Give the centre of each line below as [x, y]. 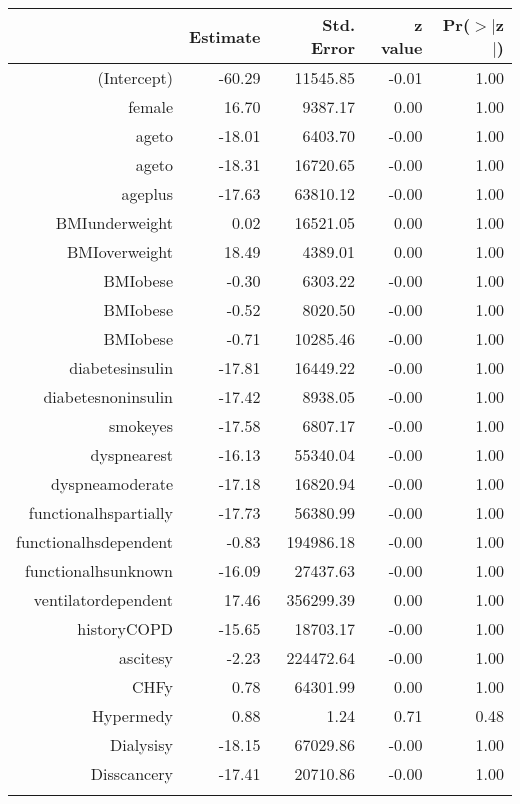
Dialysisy [141, 744]
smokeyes [141, 425]
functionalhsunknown [99, 570]
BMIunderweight [114, 222]
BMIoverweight [120, 251]
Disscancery [132, 773]
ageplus [147, 193]
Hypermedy [133, 715]
